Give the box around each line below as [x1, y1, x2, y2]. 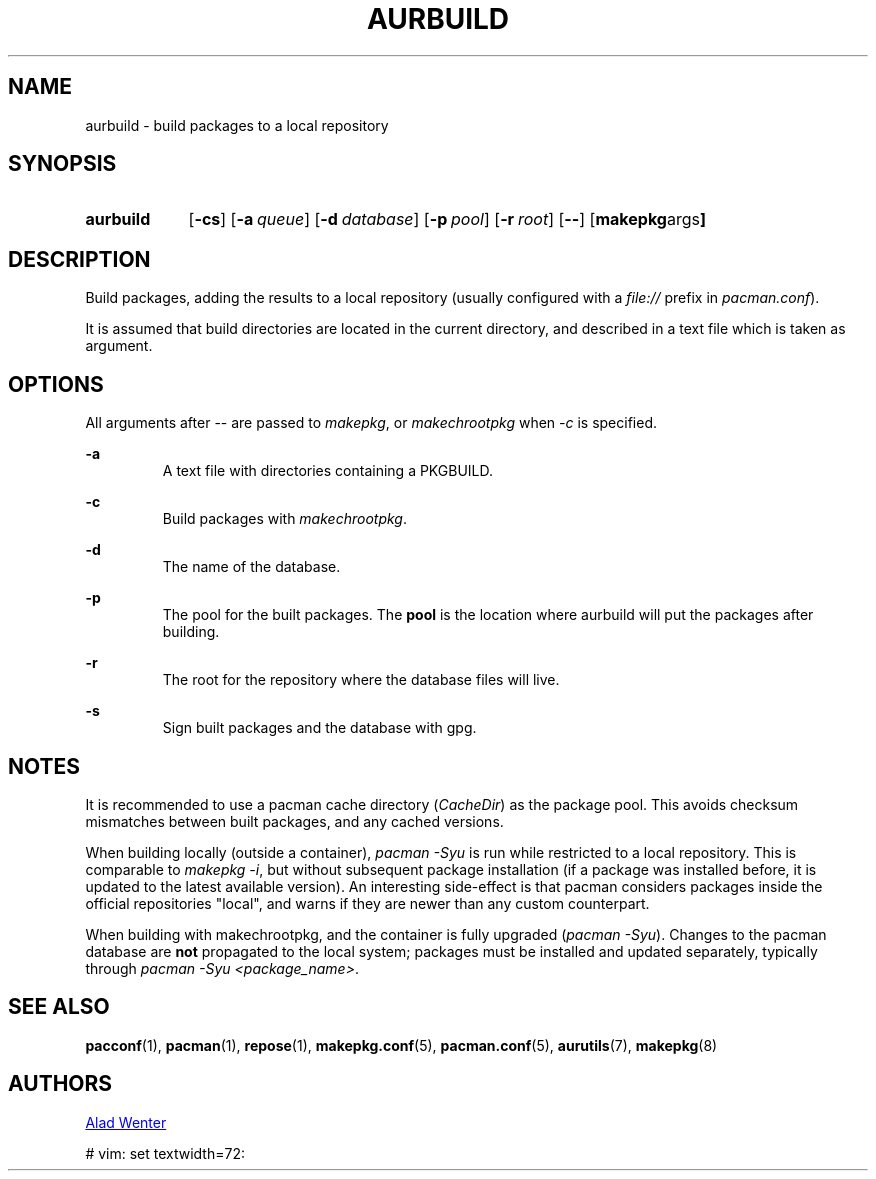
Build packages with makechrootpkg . [162, 510, 407, 528]
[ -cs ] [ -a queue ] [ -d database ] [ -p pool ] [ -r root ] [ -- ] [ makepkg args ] [188, 209, 706, 230]
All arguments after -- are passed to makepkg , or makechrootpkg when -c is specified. [85, 414, 658, 432]
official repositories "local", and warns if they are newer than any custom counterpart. [85, 894, 650, 912]
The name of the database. [162, 558, 341, 576]
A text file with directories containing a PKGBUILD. [162, 462, 494, 480]
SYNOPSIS [8, 151, 117, 177]
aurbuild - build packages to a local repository [85, 116, 389, 134]
